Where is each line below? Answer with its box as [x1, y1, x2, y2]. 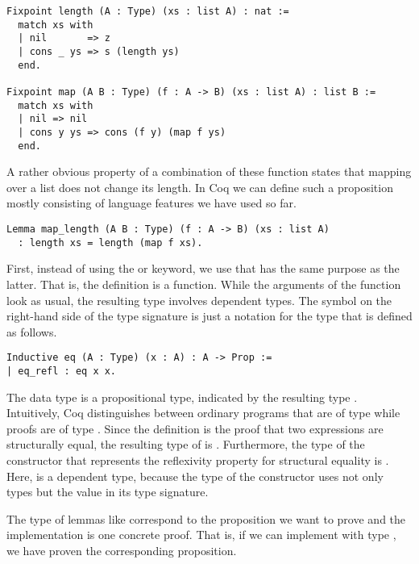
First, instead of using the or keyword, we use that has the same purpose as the [6, 260, 400, 277]
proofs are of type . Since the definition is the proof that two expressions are [6, 420, 384, 437]
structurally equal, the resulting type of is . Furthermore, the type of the [6, 436, 365, 453]
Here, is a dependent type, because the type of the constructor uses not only [6, 467, 384, 484]
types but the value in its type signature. [6, 483, 209, 500]
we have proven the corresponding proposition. [6, 541, 237, 558]
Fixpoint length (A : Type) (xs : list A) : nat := [6, 6, 289, 17]
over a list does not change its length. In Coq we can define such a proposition [6, 178, 393, 195]
